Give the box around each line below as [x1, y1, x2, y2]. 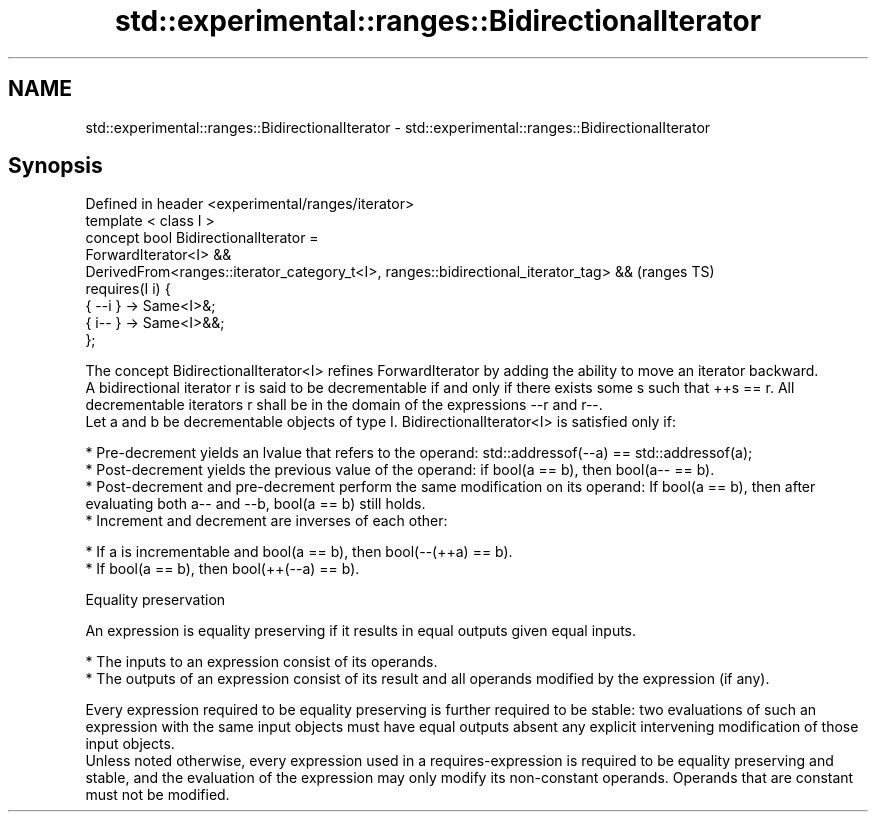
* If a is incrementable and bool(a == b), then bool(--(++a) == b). [85, 543, 513, 561]
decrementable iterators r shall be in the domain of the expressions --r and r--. [85, 396, 603, 414]
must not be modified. [85, 786, 230, 804]
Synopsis [8, 153, 103, 179]
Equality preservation [85, 591, 226, 609]
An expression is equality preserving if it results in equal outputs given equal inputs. [85, 622, 637, 640]
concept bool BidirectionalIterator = [85, 229, 319, 247]
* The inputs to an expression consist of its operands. [85, 653, 438, 671]
